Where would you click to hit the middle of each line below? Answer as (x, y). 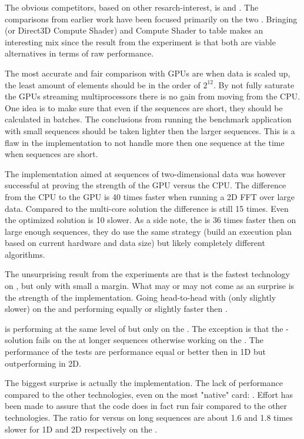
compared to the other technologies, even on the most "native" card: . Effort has (149, 394)
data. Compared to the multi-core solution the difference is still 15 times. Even (147, 208)
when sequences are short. (51, 154)
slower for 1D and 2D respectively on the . (81, 429)
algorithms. (25, 254)
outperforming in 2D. (43, 363)
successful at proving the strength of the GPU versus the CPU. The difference (146, 185)
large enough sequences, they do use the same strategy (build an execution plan (148, 231)
